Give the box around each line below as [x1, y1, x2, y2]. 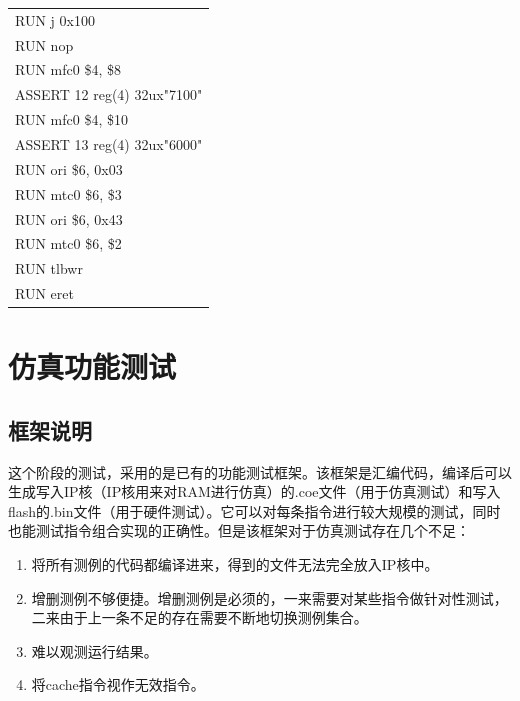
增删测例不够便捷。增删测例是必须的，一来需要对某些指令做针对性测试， [31, 587, 508, 608]
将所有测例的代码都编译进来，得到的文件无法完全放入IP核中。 [31, 554, 439, 575]
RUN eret [15, 283, 74, 304]
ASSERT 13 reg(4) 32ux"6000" [15, 133, 203, 154]
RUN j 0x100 [15, 9, 95, 30]
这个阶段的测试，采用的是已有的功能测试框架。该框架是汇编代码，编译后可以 [8, 461, 512, 482]
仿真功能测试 [8, 346, 177, 387]
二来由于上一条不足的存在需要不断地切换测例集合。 [31, 607, 368, 628]
